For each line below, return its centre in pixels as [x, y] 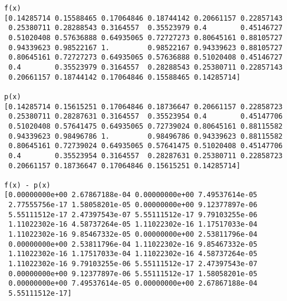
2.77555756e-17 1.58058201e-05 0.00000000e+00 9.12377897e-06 [133, 205]
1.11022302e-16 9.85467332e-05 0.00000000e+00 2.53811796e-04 [133, 235]
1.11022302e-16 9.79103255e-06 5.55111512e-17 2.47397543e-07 [133, 264]
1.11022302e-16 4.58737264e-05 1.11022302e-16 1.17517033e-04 [133, 225]
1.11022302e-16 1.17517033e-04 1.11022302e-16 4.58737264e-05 [133, 254]
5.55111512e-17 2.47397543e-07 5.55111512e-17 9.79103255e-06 [133, 215]
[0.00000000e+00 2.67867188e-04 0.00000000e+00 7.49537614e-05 [131, 195]
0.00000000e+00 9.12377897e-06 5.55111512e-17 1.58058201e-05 [133, 274]
